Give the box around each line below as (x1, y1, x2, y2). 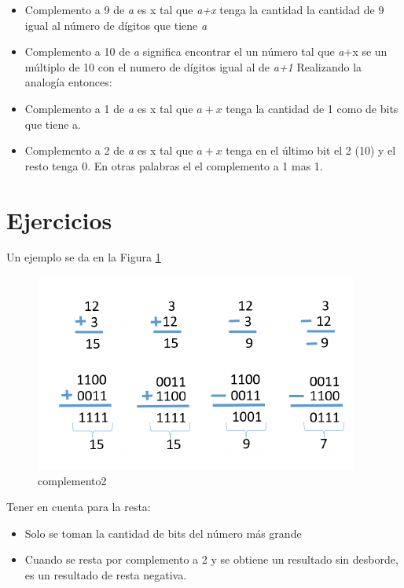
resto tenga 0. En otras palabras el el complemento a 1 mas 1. (24, 157, 323, 173)
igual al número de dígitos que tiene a (24, 16, 208, 33)
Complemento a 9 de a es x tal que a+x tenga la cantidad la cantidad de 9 (24, 2, 384, 17)
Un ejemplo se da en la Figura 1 (6, 249, 161, 265)
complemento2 (38, 472, 107, 488)
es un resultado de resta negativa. (24, 567, 187, 583)
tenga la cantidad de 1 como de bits (226, 100, 398, 116)
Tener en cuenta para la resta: (6, 499, 151, 515)
